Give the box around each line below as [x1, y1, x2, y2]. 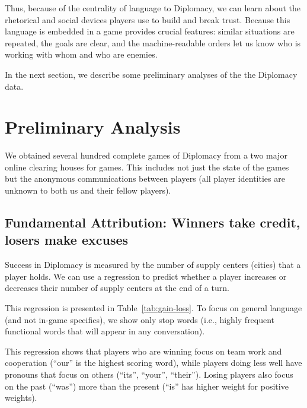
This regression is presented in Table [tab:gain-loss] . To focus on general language [5, 302, 302, 314]
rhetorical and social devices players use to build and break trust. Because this [5, 13, 290, 26]
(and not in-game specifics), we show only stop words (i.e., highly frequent [5, 313, 275, 325]
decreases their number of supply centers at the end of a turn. [5, 282, 229, 294]
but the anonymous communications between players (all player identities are [5, 172, 285, 185]
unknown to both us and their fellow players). [5, 184, 171, 197]
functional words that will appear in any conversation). [5, 325, 205, 337]
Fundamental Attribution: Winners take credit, [5, 213, 300, 232]
